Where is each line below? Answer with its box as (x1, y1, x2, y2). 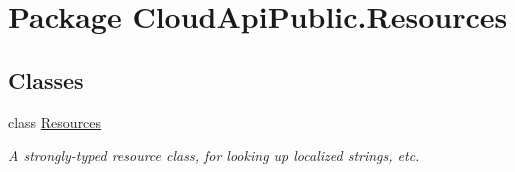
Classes (8, 64, 84, 95)
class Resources (8, 111, 102, 132)
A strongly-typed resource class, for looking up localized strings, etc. (8, 145, 420, 166)
